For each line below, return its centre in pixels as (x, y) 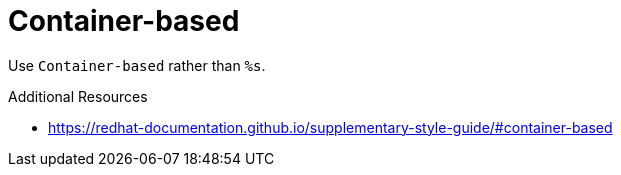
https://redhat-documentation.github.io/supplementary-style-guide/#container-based (330, 127)
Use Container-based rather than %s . (137, 65)
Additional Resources (78, 96)
